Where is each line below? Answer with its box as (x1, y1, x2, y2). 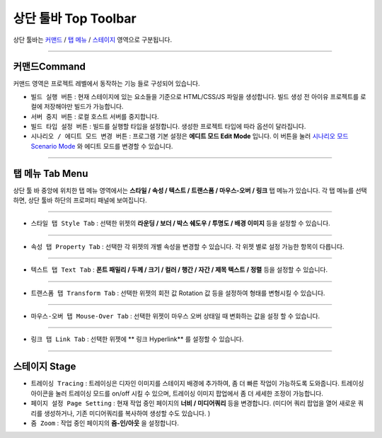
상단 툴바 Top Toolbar (13, 11, 137, 26)
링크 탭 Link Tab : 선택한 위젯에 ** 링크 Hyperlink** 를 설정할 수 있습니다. (30, 335, 244, 343)
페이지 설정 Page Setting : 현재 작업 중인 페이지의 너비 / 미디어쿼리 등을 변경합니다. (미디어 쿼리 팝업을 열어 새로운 (30, 399, 357, 408)
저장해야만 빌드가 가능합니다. (43, 103, 124, 111)
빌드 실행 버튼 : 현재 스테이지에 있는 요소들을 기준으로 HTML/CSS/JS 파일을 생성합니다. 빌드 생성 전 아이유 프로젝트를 (30, 92, 359, 100)
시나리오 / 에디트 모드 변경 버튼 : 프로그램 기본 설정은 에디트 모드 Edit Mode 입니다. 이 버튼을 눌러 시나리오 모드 (30, 132, 349, 141)
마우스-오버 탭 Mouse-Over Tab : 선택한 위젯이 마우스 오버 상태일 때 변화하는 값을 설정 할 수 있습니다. (30, 312, 320, 321)
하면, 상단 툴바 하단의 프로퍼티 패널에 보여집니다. (13, 196, 148, 204)
